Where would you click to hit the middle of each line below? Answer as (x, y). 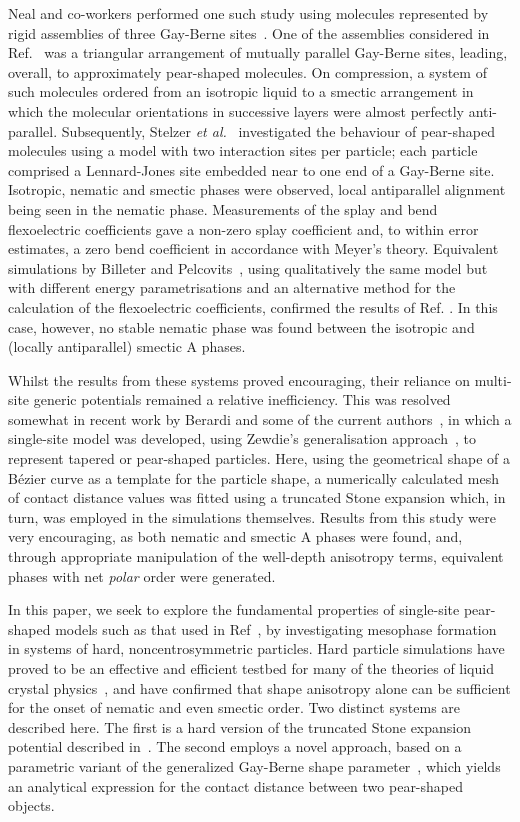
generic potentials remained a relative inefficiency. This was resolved (242, 399)
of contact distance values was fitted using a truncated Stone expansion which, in (257, 497)
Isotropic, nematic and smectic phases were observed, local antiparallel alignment (257, 189)
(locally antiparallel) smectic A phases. (127, 346)
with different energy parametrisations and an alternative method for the (232, 287)
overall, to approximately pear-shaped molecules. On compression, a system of (247, 71)
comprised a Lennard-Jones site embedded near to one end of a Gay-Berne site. (251, 169)
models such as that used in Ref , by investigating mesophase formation (276, 628)
